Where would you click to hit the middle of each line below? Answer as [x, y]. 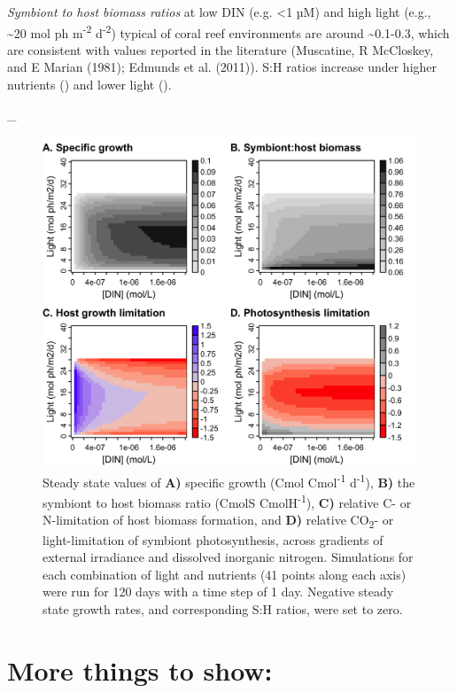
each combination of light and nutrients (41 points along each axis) [225, 574]
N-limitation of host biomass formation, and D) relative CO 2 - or [218, 521]
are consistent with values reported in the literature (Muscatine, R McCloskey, [221, 49]
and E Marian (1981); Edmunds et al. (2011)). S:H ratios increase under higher [222, 67]
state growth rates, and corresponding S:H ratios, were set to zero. [223, 608]
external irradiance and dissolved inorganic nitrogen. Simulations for [228, 557]
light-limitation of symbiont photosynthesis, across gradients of [213, 539]
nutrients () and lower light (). [89, 85]
